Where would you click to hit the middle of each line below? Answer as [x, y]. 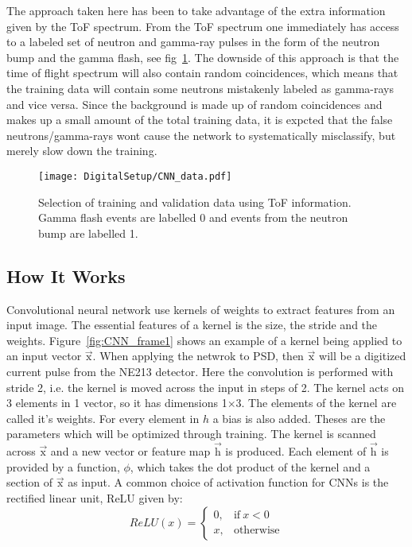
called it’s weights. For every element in [103, 418]
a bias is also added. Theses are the [299, 418]
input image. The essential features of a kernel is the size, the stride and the [192, 325]
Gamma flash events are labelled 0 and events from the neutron [193, 217]
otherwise [257, 531]
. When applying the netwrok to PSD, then [198, 356]
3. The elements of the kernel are [316, 403]
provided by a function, [63, 466]
